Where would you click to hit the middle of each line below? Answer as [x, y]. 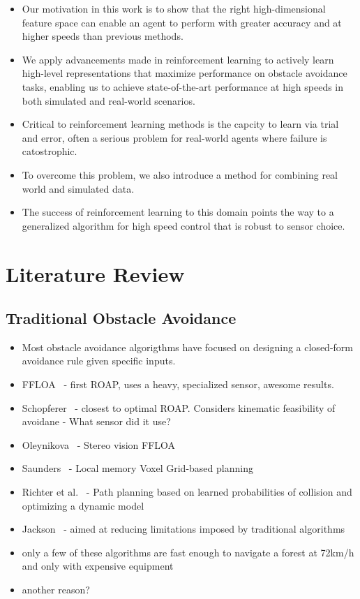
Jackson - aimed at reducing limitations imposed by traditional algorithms [183, 529]
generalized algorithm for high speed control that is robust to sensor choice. [183, 225]
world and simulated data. [78, 188]
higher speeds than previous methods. [103, 36]
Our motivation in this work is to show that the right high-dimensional [174, 8]
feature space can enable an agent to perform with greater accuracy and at [182, 22]
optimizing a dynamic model [83, 505]
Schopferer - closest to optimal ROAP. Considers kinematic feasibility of [179, 407]
